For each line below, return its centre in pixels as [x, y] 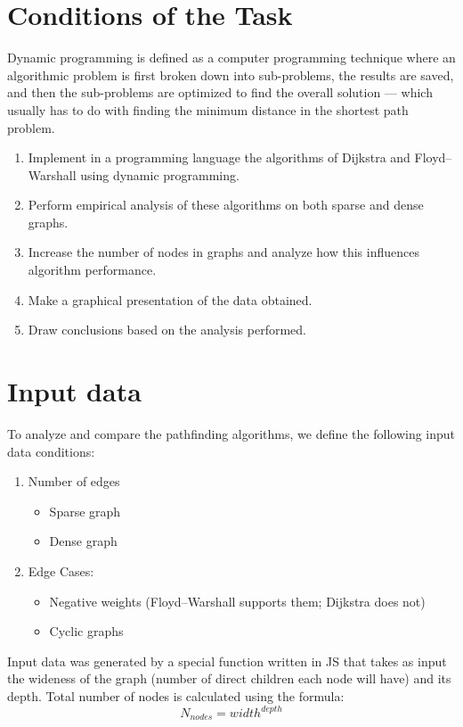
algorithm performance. [92, 270]
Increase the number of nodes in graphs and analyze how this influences [223, 252]
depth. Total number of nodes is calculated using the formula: [176, 695]
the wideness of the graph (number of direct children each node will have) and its [229, 678]
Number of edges [74, 481]
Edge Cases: [61, 570]
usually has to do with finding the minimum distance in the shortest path [208, 109]
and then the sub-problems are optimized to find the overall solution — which [220, 92]
